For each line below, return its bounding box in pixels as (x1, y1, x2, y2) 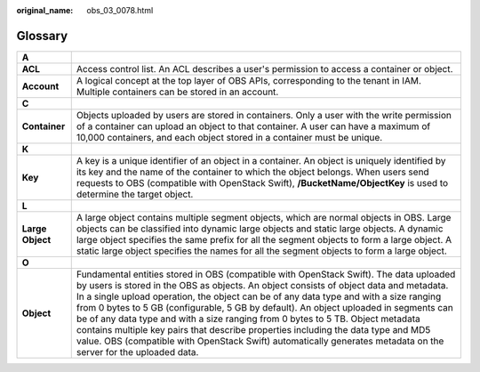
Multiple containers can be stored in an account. (76, 85, 279, 98)
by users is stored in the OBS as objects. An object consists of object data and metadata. (76, 279, 449, 291)
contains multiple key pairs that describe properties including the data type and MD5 (76, 323, 431, 336)
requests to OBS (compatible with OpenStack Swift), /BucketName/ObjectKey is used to (76, 176, 449, 189)
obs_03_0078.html (86, 5, 154, 15)
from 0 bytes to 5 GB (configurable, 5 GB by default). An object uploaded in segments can (76, 301, 453, 313)
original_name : (16, 5, 74, 15)
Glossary (16, 28, 68, 44)
